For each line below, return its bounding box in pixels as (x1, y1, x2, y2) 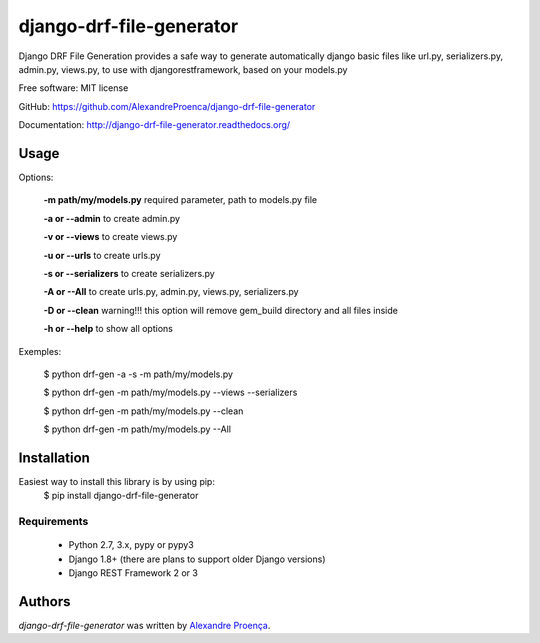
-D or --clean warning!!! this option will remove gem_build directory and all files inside (43, 304, 399, 316)
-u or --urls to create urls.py (43, 249, 161, 261)
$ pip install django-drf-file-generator (43, 490, 199, 502)
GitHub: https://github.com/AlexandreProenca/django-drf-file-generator (18, 100, 316, 112)
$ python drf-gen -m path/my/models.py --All (43, 423, 232, 435)
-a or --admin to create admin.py (43, 212, 180, 224)
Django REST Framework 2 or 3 (68, 567, 199, 579)
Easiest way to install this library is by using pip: (18, 476, 215, 487)
